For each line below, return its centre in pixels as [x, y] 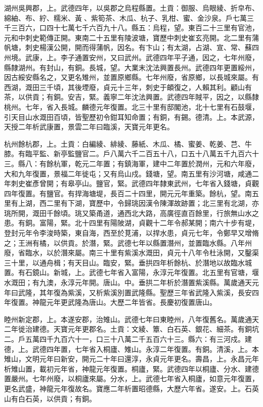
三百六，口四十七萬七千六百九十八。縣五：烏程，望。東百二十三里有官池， [135, 28]
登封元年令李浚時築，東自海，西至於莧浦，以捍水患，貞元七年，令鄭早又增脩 [131, 233]
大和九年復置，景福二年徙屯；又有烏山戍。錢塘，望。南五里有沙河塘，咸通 [128, 173]
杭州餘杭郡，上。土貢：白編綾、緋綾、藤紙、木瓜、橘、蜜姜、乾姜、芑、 [124, 143]
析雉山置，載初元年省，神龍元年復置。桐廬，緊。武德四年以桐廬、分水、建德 [131, 368]
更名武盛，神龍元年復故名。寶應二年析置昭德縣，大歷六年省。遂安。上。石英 [131, 388]
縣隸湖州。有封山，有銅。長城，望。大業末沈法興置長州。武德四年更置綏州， [131, 67]
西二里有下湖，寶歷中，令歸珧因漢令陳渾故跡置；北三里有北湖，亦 [149, 203]
